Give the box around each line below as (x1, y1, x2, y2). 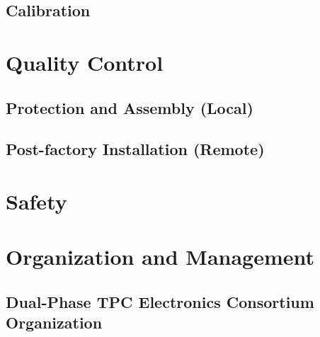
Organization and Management (6, 242, 315, 271)
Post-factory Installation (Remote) (6, 138, 265, 160)
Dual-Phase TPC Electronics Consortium (6, 290, 314, 312)
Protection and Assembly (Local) (6, 96, 253, 118)
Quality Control (6, 47, 164, 76)
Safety (6, 186, 67, 215)
